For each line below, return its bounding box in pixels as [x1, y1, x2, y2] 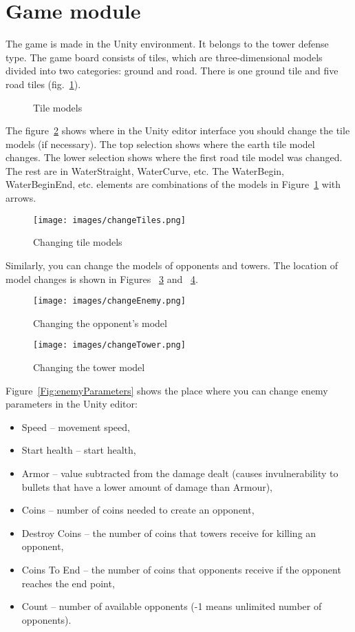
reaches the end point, [21, 576, 115, 590]
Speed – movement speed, [21, 419, 130, 434]
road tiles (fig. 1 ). [6, 76, 81, 91]
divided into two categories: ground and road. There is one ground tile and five [6, 63, 338, 78]
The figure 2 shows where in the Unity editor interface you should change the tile [6, 123, 350, 138]
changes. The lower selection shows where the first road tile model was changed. [6, 150, 343, 165]
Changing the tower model [33, 360, 145, 374]
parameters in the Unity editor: [6, 397, 138, 411]
